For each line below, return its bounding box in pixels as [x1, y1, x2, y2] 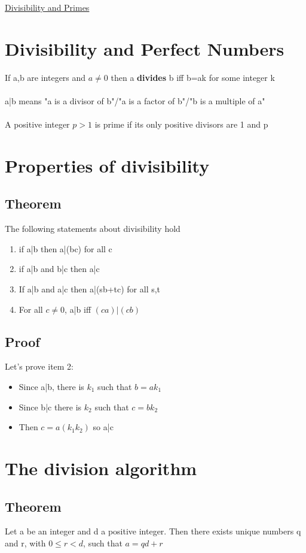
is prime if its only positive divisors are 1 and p [94, 118, 268, 131]
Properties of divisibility [5, 153, 210, 177]
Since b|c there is [19, 400, 82, 413]
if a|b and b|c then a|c [19, 262, 100, 275]
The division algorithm [5, 456, 197, 480]
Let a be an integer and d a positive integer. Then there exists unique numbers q [5, 525, 301, 537]
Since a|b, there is [19, 380, 84, 393]
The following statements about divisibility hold [5, 222, 180, 235]
